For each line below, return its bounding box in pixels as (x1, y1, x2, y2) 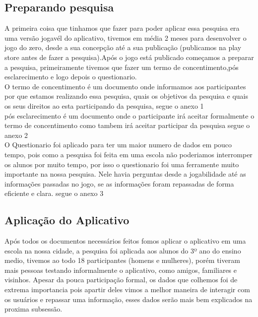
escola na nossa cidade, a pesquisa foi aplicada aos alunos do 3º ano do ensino (4, 245, 241, 255)
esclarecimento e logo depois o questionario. (4, 71, 137, 82)
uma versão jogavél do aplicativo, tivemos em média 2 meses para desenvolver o (4, 32, 247, 43)
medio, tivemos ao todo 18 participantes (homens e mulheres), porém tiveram (4, 255, 240, 265)
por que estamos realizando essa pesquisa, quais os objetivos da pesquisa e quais (4, 91, 248, 101)
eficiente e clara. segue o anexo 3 (4, 188, 104, 198)
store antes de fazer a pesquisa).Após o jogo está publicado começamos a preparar (4, 52, 254, 62)
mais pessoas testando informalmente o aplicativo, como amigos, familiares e (4, 264, 237, 275)
